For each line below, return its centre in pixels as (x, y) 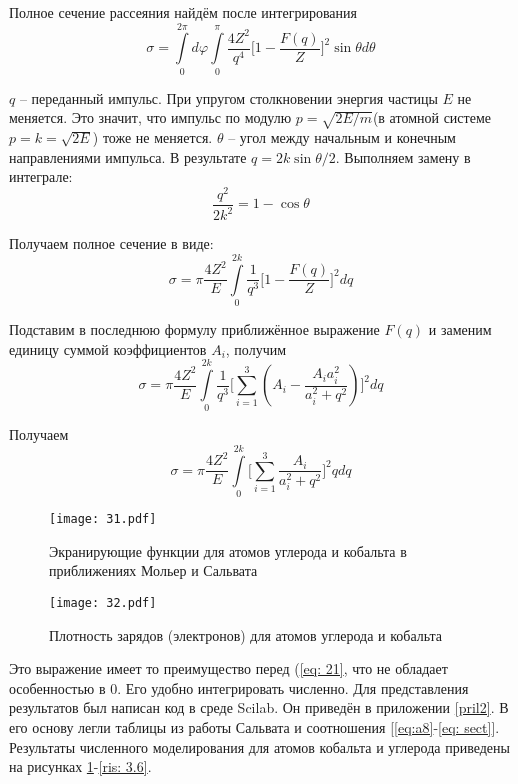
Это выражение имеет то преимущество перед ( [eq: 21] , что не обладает (228, 668)
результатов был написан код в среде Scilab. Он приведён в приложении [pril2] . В (259, 707)
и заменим (460, 329)
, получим (256, 348)
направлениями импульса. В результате (128, 156)
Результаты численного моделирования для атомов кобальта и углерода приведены (259, 746)
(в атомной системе (431, 117)
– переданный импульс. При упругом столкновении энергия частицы (228, 97)
